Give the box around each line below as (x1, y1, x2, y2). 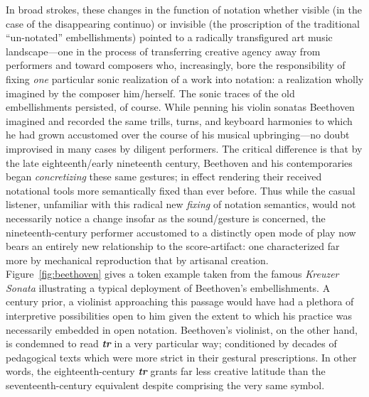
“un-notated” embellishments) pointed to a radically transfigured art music (6, 30, 333, 45)
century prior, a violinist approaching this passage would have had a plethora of (6, 294, 354, 309)
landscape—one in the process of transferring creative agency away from (6, 43, 321, 58)
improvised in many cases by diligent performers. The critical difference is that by (6, 141, 363, 156)
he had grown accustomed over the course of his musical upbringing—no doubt (6, 127, 350, 142)
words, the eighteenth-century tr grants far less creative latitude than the (6, 364, 326, 379)
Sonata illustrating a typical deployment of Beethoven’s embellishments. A (6, 280, 331, 295)
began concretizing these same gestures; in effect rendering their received (6, 169, 322, 184)
